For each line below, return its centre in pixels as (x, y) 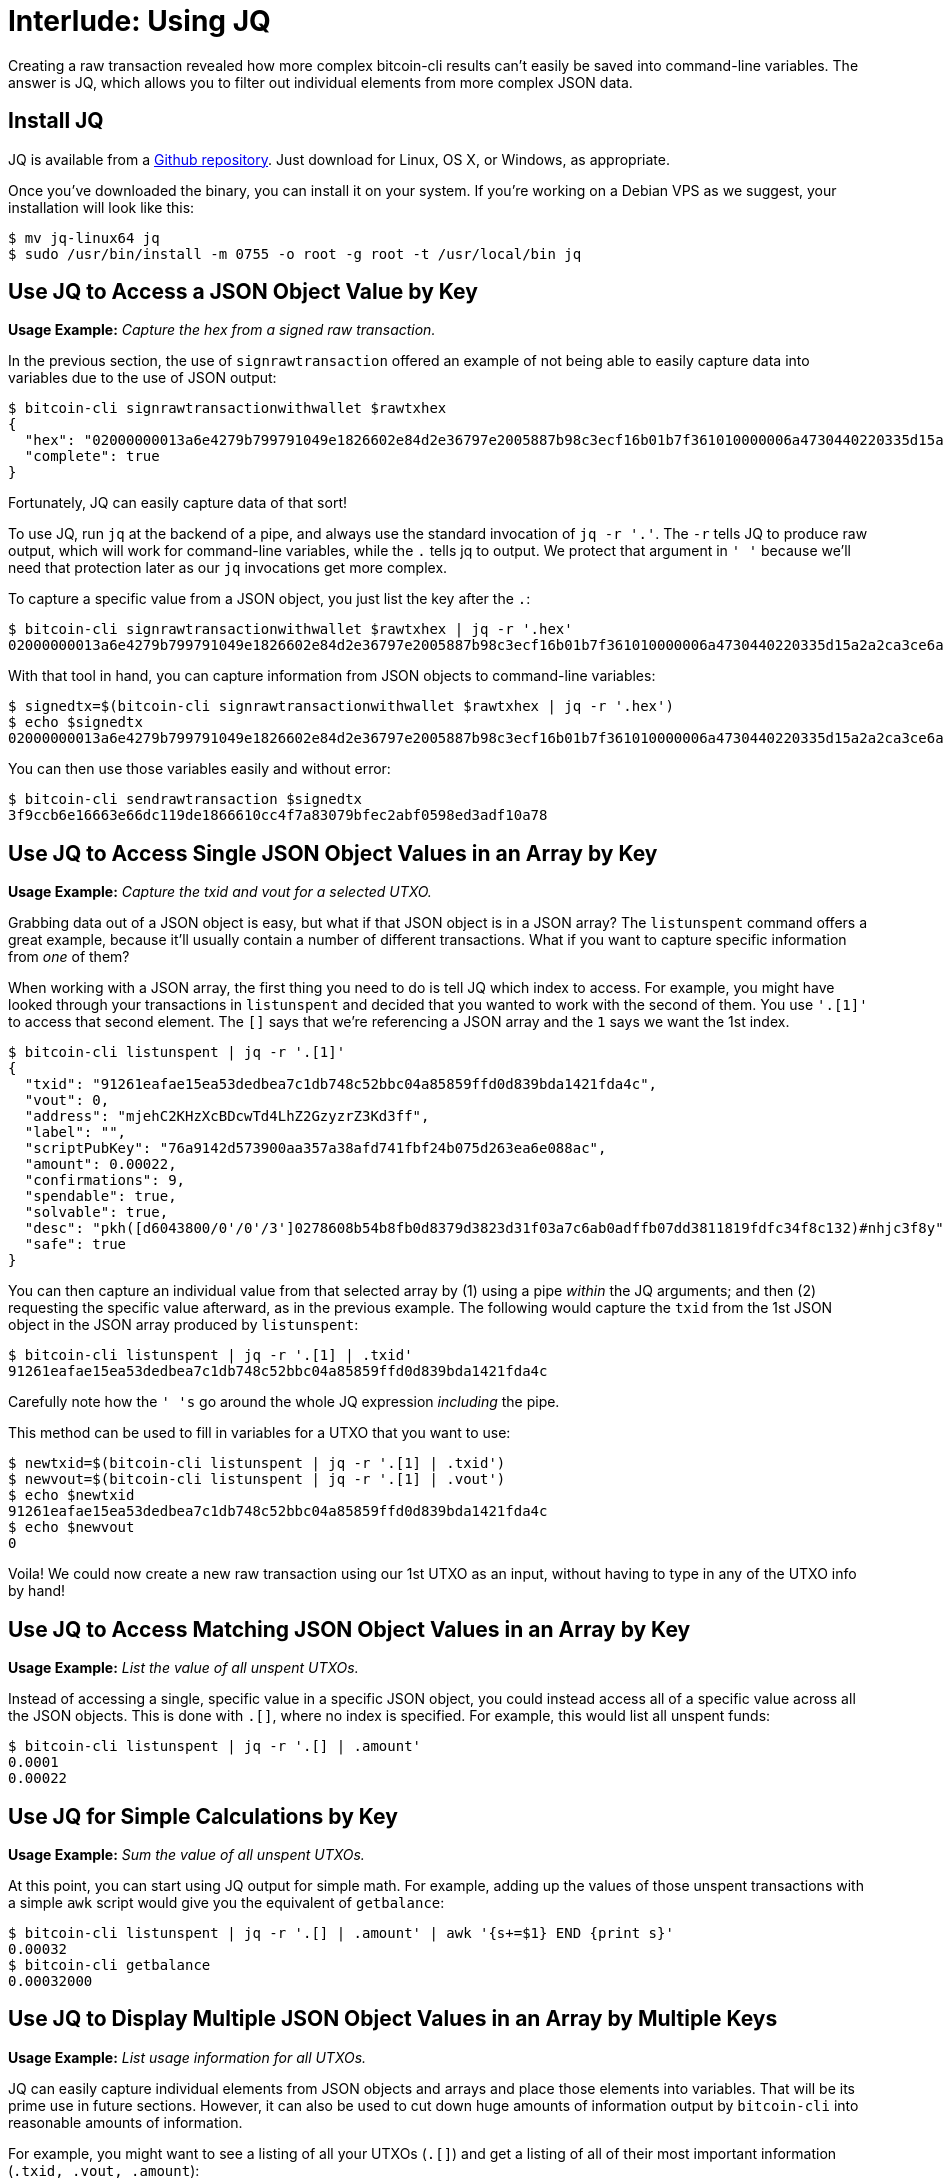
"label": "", (75, 1132)
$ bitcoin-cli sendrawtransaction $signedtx (185, 799)
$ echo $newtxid (71, 1495)
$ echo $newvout (71, 1527)
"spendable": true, (100, 1196)
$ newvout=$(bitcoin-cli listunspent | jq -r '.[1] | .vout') (257, 1479)
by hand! (37, 1591)
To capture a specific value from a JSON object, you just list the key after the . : (269, 599)
